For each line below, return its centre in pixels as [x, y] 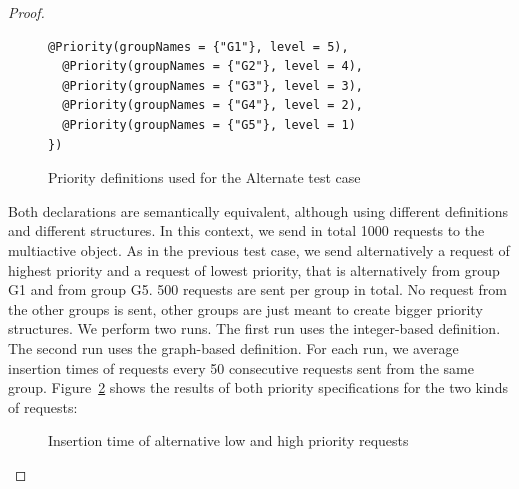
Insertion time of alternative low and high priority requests [228, 440]
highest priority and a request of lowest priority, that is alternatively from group [254, 269]
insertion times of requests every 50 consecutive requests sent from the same [241, 367]
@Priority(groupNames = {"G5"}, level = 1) [209, 124]
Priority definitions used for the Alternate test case [204, 177]
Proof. [26, 12]
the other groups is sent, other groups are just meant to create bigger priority [245, 308]
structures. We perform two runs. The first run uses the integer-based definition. [254, 328]
